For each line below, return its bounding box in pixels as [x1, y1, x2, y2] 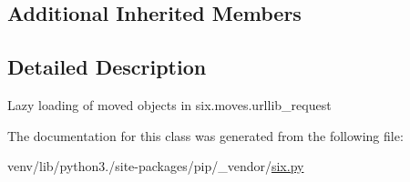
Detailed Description [7, 53, 207, 81]
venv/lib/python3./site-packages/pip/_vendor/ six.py [7, 157, 304, 176]
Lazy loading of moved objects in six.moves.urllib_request [7, 95, 332, 114]
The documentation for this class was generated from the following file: [7, 126, 404, 145]
